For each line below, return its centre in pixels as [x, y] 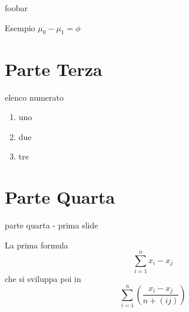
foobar [16, 8]
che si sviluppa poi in [43, 279]
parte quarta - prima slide [52, 225]
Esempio [20, 27]
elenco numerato [34, 97]
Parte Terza [54, 69]
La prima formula [37, 245]
